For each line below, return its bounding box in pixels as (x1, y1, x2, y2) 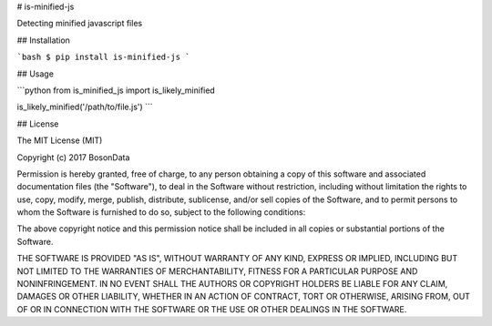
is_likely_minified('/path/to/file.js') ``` (16, 101, 154, 113)
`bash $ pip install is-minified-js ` (16, 52, 190, 63)
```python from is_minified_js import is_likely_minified (16, 85, 216, 96)
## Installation (16, 35, 70, 46)
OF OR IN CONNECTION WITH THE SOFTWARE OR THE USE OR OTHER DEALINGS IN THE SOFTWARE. (16, 303, 407, 314)
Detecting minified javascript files (16, 18, 143, 29)
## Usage (16, 68, 55, 79)
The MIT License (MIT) (16, 135, 103, 146)
